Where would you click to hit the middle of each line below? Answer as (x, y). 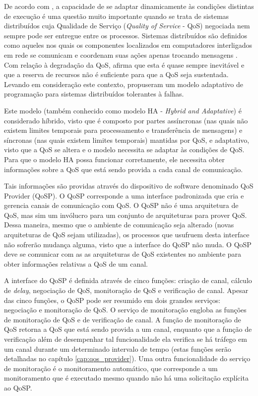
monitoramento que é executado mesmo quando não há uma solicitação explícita (126, 378)
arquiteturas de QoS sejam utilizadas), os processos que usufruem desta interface (127, 235)
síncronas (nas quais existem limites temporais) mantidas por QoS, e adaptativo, (127, 140)
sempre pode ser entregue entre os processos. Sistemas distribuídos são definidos (126, 35)
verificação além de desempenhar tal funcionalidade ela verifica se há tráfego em (126, 339)
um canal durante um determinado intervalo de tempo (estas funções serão (118, 348)
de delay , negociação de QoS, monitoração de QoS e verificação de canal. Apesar (126, 290)
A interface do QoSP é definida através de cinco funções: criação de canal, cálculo (128, 280)
